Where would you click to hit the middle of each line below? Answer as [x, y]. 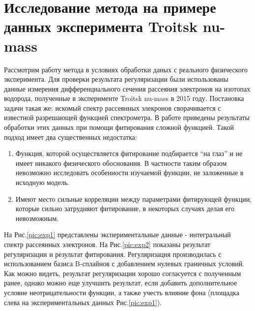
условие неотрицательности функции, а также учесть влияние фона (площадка [122, 292]
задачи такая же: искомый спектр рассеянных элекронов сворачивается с [113, 108]
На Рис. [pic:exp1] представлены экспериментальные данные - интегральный [117, 234]
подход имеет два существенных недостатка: [71, 137]
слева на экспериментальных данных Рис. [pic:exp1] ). [83, 302]
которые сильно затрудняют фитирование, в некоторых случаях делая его [125, 208]
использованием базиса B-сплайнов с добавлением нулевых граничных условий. [124, 264]
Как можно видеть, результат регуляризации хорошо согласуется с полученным [123, 273]
